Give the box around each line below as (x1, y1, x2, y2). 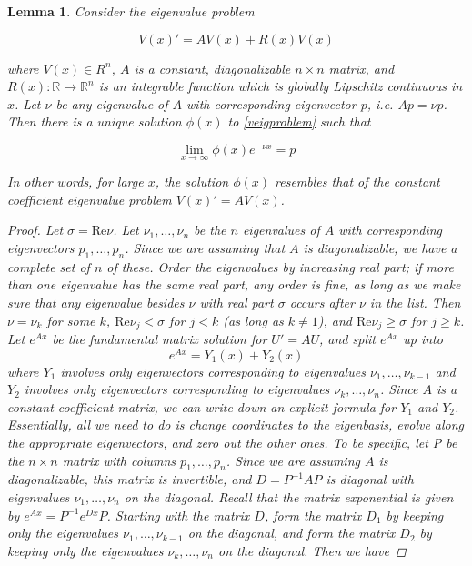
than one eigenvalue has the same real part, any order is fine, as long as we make (7, 275, 461, 294)
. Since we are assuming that (125, 238, 286, 257)
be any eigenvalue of (55, 94, 168, 113)
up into (403, 329, 443, 348)
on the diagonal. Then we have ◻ (218, 541, 407, 560)
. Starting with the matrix (106, 505, 250, 524)
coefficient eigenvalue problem (7, 189, 172, 208)
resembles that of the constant (275, 172, 440, 191)
